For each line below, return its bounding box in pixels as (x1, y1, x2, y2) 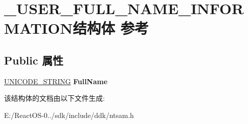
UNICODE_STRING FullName (4, 76, 108, 86)
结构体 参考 (73, 18, 149, 38)
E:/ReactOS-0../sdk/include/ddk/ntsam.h (4, 109, 134, 120)
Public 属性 (4, 52, 64, 68)
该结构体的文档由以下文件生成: (4, 93, 105, 103)
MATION (4, 18, 73, 38)
